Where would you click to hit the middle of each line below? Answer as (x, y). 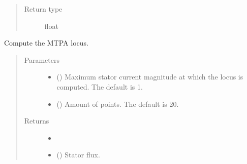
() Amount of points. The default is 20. (118, 104)
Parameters (42, 59)
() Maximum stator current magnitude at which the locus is (150, 77)
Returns (37, 121)
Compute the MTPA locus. (46, 43)
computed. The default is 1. (100, 86)
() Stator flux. (78, 155)
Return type (43, 9)
